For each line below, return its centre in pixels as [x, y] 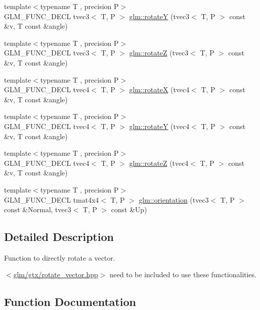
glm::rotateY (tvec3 [159, 16]
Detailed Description [59, 237]
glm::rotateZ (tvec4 [159, 163]
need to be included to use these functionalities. [183, 274]
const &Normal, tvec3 [38, 209]
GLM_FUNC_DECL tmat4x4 [52, 199]
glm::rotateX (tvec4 [159, 89]
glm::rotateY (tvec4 [159, 126]
